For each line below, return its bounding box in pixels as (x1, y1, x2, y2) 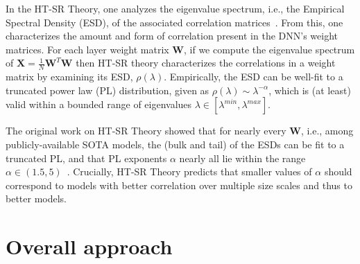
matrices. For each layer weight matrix (6, 42, 169, 56)
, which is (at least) (268, 82, 351, 97)
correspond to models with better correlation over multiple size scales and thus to (6, 177, 352, 192)
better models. (6, 191, 67, 206)
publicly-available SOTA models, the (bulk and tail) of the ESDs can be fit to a (6, 137, 345, 151)
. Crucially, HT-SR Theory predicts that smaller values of (67, 164, 312, 179)
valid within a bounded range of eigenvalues (6, 97, 192, 112)
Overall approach (6, 232, 173, 261)
